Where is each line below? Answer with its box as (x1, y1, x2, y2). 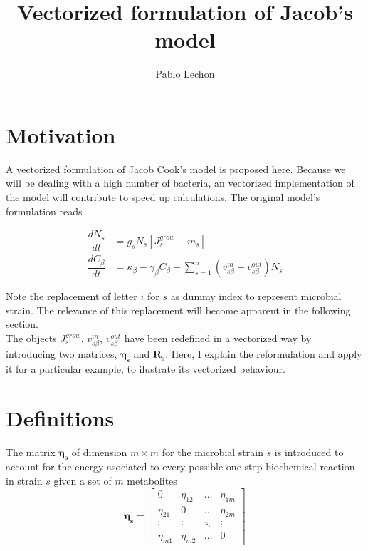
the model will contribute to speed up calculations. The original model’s (6, 190, 320, 205)
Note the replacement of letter (6, 289, 137, 304)
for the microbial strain (162, 444, 263, 459)
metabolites (127, 473, 177, 488)
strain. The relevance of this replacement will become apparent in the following (6, 302, 351, 317)
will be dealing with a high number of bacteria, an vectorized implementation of (6, 175, 354, 190)
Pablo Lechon (155, 66, 215, 81)
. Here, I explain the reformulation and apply (165, 346, 362, 361)
